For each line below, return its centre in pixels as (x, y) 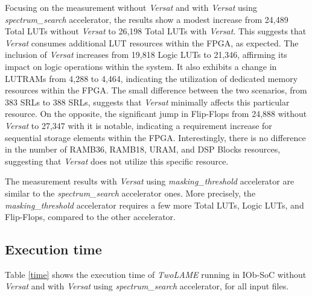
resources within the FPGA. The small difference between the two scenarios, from (156, 90)
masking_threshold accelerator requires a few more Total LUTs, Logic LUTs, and (154, 205)
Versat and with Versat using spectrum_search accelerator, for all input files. (147, 286)
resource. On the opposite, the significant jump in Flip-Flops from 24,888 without (156, 114)
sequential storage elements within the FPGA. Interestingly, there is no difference (155, 137)
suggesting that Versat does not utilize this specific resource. (117, 161)
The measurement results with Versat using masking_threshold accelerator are (150, 181)
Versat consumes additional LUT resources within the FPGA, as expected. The (152, 43)
